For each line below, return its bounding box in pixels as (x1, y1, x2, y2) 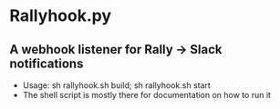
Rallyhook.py (9, 5, 112, 26)
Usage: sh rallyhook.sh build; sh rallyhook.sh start (22, 80, 212, 91)
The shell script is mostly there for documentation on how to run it (22, 90, 272, 100)
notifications (9, 55, 84, 71)
